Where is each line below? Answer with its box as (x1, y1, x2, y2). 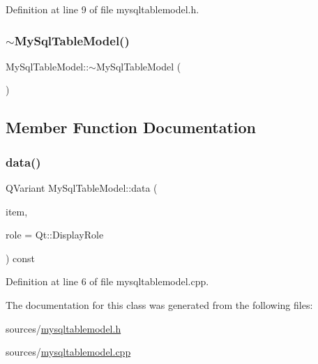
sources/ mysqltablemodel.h (6, 321, 121, 335)
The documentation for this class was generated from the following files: (6, 297, 313, 312)
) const (6, 250, 36, 265)
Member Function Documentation (6, 116, 257, 138)
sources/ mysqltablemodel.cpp (6, 344, 131, 359)
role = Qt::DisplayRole (6, 227, 104, 242)
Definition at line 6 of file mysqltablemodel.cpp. (6, 274, 209, 289)
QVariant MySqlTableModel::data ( (6, 181, 158, 195)
